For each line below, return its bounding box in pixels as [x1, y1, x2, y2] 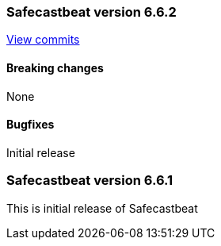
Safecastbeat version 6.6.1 [6, 172, 173, 189]
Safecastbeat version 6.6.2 [6, 4, 177, 20]
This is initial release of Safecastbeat [6, 201, 198, 215]
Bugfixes [6, 117, 55, 132]
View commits [6, 33, 80, 47]
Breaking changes [6, 60, 104, 75]
